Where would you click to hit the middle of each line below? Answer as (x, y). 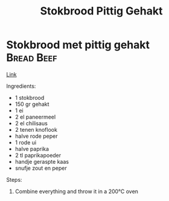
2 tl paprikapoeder (38, 155)
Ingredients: (21, 86)
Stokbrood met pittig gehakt (78, 45)
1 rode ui (26, 142)
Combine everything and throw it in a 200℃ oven (77, 191)
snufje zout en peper (41, 168)
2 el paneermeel (35, 117)
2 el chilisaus (31, 123)
